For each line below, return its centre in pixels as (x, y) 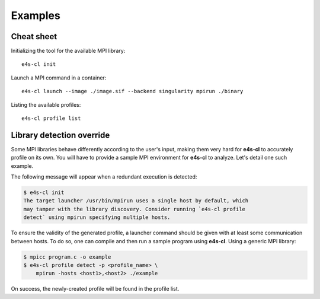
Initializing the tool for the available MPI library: (68, 51)
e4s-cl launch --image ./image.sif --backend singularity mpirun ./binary (132, 91)
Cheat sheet (34, 36)
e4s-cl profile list (51, 118)
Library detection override (60, 135)
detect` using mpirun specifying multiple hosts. (97, 217)
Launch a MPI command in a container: (59, 78)
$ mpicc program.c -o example (67, 257)
